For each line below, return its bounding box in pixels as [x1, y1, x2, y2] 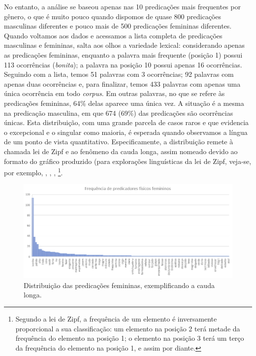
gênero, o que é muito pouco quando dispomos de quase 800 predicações [4, 11, 221, 21]
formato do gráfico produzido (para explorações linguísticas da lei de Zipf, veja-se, [4, 156, 252, 166]
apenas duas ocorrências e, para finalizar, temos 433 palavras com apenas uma [4, 78, 241, 89]
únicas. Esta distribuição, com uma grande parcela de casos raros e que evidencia [4, 117, 249, 128]
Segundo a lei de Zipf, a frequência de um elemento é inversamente [15, 314, 217, 324]
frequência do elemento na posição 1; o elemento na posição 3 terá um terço [15, 333, 244, 343]
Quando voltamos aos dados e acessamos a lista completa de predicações [4, 30, 223, 40]
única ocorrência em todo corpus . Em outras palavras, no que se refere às [4, 88, 225, 98]
